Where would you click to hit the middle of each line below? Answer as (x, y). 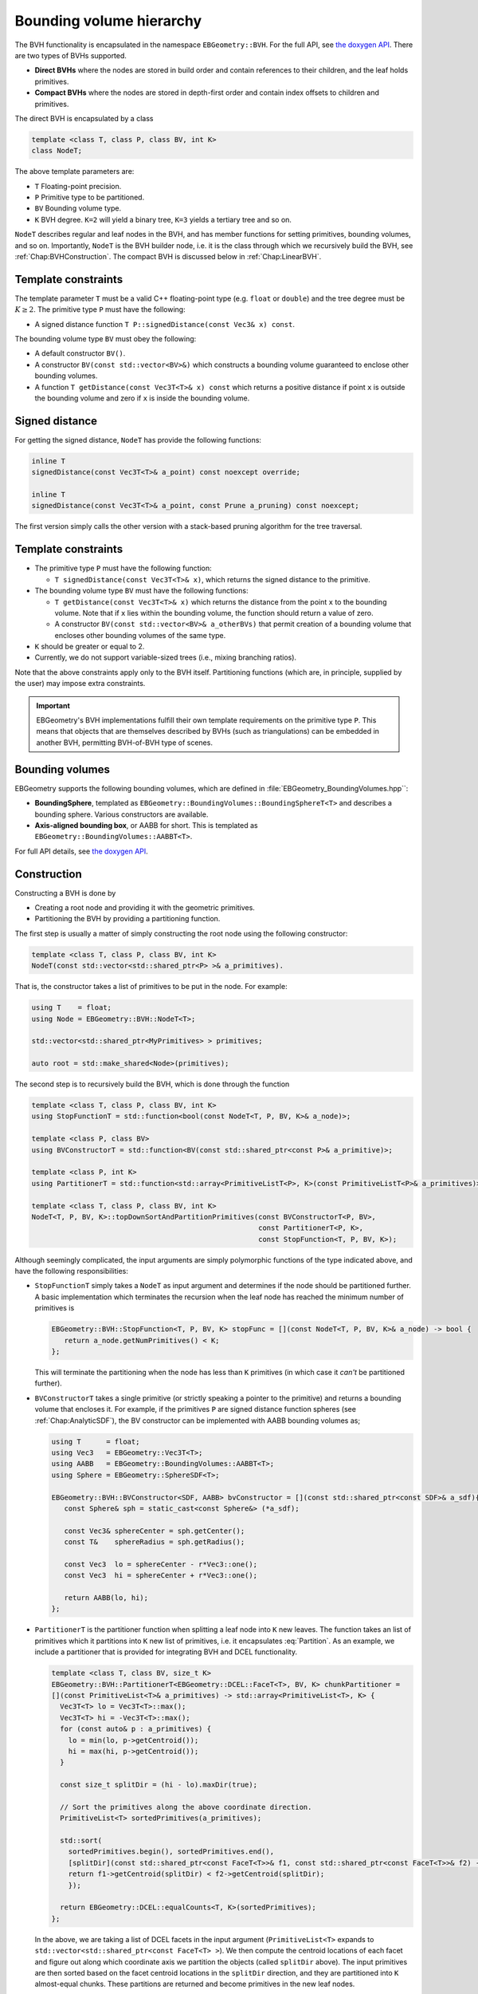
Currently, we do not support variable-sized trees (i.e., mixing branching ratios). (166, 657)
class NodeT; (57, 151)
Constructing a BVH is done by (65, 893)
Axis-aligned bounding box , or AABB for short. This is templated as (146, 825)
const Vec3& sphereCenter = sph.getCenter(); (155, 1531)
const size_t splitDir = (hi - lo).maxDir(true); (159, 1785)
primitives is (55, 1308)
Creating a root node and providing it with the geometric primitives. (145, 907)
